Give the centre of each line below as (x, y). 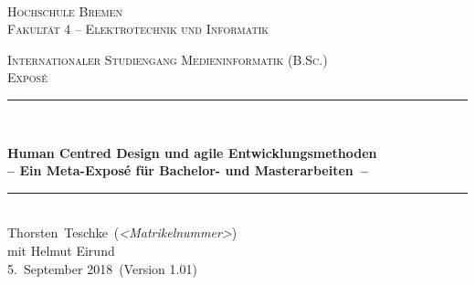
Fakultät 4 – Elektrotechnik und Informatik (138, 29)
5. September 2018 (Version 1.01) (102, 268)
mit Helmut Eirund (61, 250)
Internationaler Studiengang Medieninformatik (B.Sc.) (168, 59)
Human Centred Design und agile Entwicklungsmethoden (192, 152)
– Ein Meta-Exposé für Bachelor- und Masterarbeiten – (188, 170)
